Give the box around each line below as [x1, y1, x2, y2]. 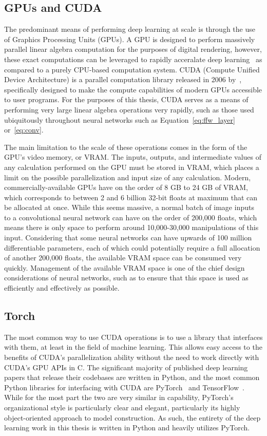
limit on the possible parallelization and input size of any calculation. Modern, [4, 172, 251, 182]
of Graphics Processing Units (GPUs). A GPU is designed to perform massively [4, 33, 255, 44]
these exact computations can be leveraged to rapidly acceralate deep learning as [4, 53, 262, 64]
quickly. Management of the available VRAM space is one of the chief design [4, 262, 245, 273]
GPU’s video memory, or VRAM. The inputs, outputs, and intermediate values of [4, 151, 262, 162]
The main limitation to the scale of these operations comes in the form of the [4, 141, 247, 152]
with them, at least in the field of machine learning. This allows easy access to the [4, 342, 262, 352]
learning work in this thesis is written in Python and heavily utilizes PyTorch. [4, 422, 250, 433]
